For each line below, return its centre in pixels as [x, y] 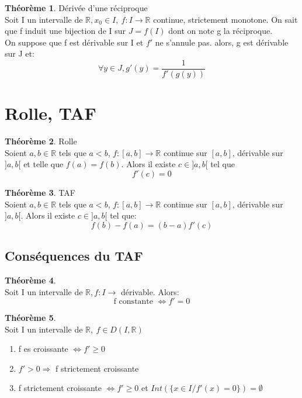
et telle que [44, 164]
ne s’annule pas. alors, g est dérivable [222, 42]
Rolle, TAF [51, 113]
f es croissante [43, 349]
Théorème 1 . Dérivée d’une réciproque [76, 8]
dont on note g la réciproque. [221, 31]
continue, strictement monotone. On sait [225, 19]
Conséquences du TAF [74, 256]
